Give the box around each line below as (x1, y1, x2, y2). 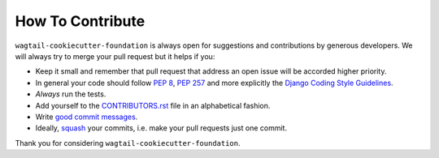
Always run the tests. (35, 89, 106, 99)
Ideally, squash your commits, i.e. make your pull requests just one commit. (35, 123, 288, 133)
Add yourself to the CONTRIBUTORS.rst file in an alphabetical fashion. (35, 100, 271, 110)
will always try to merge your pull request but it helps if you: (15, 51, 215, 61)
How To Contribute (15, 12, 146, 30)
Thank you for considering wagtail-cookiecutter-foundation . (15, 138, 241, 147)
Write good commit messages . (35, 112, 138, 122)
